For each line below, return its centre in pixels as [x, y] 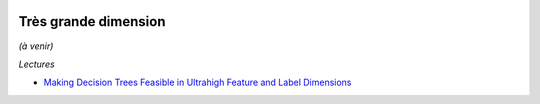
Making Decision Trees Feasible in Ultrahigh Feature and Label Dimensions [197, 82]
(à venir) [36, 46]
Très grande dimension [92, 21]
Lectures [36, 64]
